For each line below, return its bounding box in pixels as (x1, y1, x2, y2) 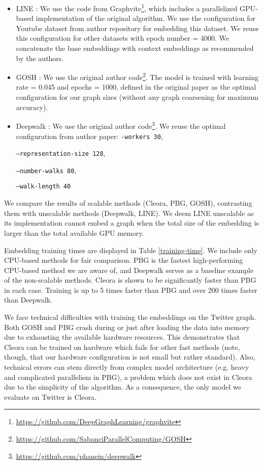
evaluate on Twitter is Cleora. (4, 391, 97, 402)
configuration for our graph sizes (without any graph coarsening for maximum (16, 92, 259, 102)
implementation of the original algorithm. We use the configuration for (36, 13, 256, 23)
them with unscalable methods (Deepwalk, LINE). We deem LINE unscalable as (4, 207, 254, 218)
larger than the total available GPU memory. (4, 227, 144, 238)
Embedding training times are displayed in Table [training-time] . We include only (4, 244, 257, 255)
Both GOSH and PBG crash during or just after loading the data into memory (4, 321, 250, 332)
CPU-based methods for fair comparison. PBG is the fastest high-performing (4, 255, 243, 265)
